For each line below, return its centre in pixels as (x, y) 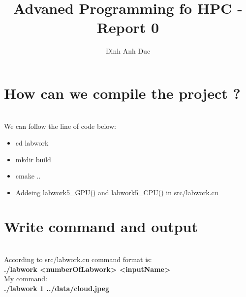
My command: (26, 279)
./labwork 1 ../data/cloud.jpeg (57, 288)
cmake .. (28, 176)
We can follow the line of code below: (60, 126)
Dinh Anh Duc (128, 51)
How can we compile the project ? (122, 93)
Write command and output (101, 226)
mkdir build (33, 159)
